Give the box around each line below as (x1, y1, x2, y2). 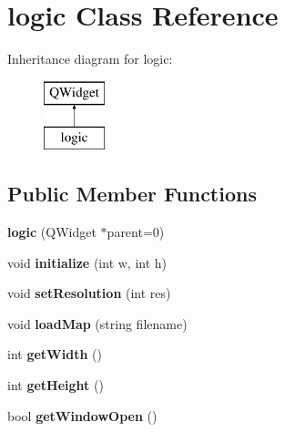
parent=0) (107, 222, 165, 242)
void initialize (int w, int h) (7, 252, 168, 272)
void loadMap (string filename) (7, 314, 188, 333)
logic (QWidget (7, 222, 97, 242)
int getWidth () (7, 345, 102, 364)
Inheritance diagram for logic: (7, 49, 173, 68)
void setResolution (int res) (7, 283, 171, 303)
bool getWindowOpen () (7, 406, 158, 425)
